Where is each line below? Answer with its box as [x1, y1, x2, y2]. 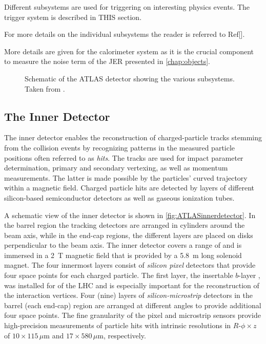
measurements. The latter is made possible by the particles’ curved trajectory [4, 172, 248, 183]
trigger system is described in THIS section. [4, 11, 142, 22]
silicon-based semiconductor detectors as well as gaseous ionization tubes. [4, 192, 235, 203]
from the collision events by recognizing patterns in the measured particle [4, 142, 235, 153]
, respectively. [103, 330, 146, 340]
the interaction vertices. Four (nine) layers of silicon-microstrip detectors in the [4, 290, 253, 300]
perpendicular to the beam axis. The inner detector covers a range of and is [4, 240, 242, 250]
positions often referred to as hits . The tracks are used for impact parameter [4, 152, 243, 163]
